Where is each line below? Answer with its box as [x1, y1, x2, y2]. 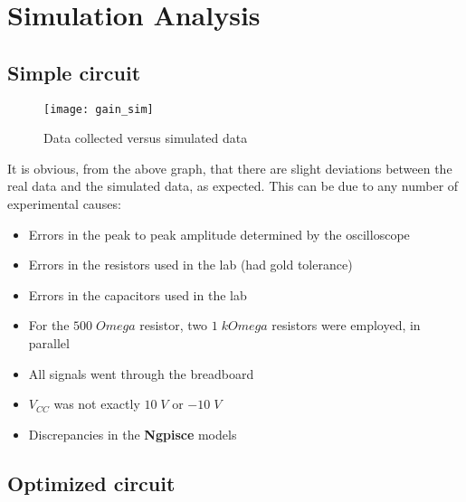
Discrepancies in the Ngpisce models [28, 424, 237, 443]
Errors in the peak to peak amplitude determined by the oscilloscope [28, 224, 410, 243]
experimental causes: [7, 194, 121, 213]
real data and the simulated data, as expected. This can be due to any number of [7, 176, 459, 195]
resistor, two [139, 316, 208, 335]
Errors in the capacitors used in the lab [28, 285, 247, 304]
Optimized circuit [7, 469, 176, 497]
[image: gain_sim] [43, 102, 154, 116]
